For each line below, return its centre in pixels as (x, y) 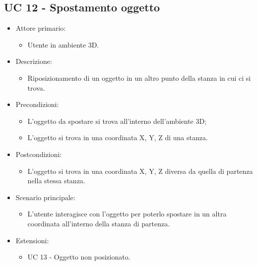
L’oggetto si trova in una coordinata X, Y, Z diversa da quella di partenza (140, 171)
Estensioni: (32, 240)
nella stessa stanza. (56, 181)
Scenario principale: (45, 197)
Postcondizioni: (39, 154)
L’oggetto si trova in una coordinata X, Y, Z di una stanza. (118, 137)
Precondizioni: (37, 104)
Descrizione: (34, 61)
